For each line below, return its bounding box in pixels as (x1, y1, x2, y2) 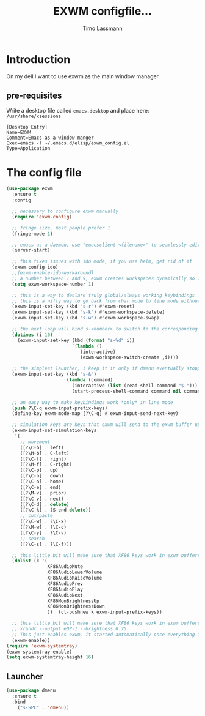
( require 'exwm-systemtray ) (6, 643, 78, 649)
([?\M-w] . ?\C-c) (20, 524, 67, 531)
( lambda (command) (66, 377, 113, 383)
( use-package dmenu (6, 687, 56, 694)
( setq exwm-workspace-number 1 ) (12, 281, 95, 287)
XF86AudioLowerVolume (47, 569, 103, 576)
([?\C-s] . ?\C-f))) (20, 541, 72, 547)
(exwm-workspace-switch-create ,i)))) (80, 354, 179, 360)
